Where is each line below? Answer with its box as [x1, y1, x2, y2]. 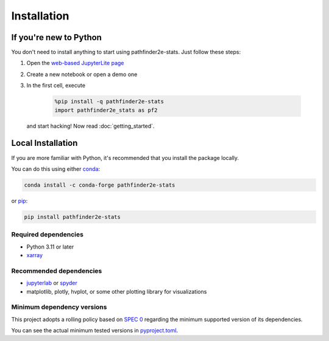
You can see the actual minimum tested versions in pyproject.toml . [11, 327, 179, 334]
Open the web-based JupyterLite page [26, 60, 124, 67]
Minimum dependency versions [11, 303, 107, 311]
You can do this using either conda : [11, 165, 101, 173]
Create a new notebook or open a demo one [26, 71, 138, 78]
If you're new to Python [11, 32, 102, 43]
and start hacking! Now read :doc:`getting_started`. [26, 122, 155, 129]
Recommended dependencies [11, 266, 102, 275]
